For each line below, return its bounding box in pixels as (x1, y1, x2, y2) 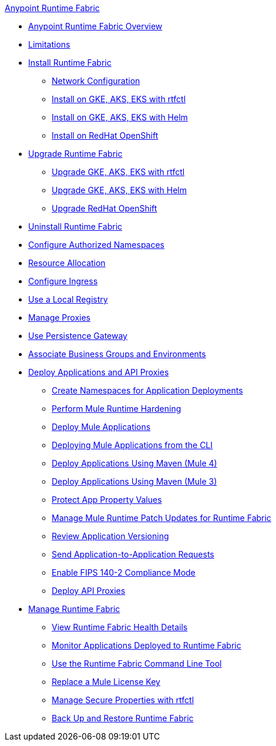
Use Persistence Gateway (28, 331, 127, 341)
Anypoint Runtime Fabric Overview (28, 21, 163, 31)
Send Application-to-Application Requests (52, 549, 214, 559)
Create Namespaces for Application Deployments (52, 385, 243, 395)
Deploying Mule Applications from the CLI (52, 440, 213, 450)
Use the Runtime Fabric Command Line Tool (52, 658, 222, 668)
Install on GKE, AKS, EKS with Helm (52, 112, 188, 122)
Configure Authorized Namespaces (28, 240, 164, 250)
